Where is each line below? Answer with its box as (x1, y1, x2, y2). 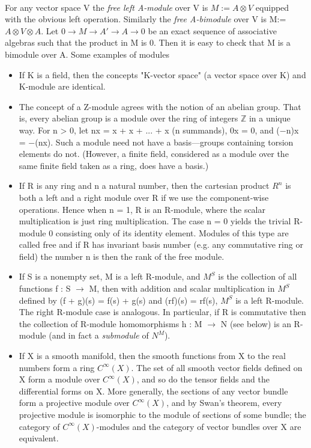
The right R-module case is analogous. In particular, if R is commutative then (19, 305, 306, 318)
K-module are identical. (19, 80, 106, 93)
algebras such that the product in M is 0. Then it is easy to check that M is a (5, 36, 291, 49)
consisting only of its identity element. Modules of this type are (55, 226, 289, 239)
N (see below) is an (220, 317, 291, 330)
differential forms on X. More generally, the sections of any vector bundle (19, 384, 288, 397)
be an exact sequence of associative (148, 24, 277, 37)
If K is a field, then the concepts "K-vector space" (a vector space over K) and (19, 68, 306, 81)
